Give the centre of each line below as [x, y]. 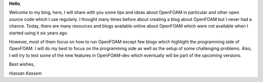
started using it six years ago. [38, 33]
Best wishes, [22, 64]
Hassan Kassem [26, 73]
